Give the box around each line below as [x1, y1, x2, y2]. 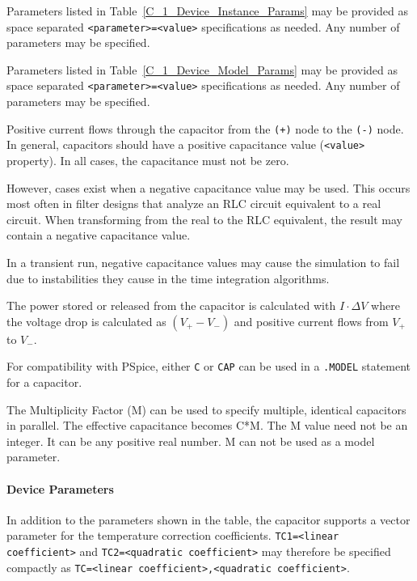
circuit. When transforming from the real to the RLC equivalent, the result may [6, 210, 402, 227]
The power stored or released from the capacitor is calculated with [6, 297, 336, 314]
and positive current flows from [234, 312, 389, 329]
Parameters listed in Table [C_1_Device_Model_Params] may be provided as [6, 61, 398, 78]
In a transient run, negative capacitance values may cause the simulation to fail [6, 253, 400, 270]
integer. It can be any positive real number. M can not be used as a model [6, 432, 375, 449]
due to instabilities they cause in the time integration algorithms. [6, 269, 330, 286]
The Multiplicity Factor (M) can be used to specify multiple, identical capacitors [6, 401, 406, 418]
